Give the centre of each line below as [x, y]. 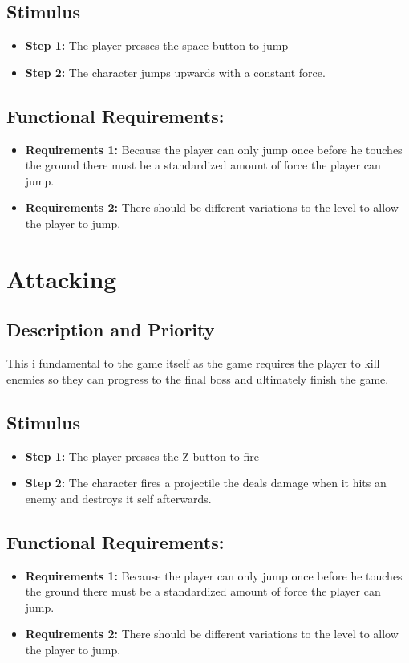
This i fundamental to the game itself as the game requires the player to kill [193, 363]
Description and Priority [111, 329]
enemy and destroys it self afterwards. [118, 498]
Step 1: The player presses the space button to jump [157, 45]
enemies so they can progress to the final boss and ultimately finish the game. [198, 378]
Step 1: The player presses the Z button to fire [142, 456]
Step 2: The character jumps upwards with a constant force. [175, 72]
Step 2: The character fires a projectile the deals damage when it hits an [206, 483]
